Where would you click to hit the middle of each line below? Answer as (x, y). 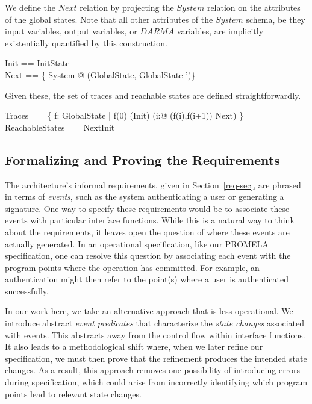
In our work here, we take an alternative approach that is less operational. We (149, 311)
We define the (30, 7)
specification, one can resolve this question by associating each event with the (148, 256)
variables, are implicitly (220, 31)
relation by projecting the (127, 7)
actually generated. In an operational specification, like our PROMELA (137, 244)
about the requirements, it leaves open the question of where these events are (147, 232)
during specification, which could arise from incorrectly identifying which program (156, 382)
